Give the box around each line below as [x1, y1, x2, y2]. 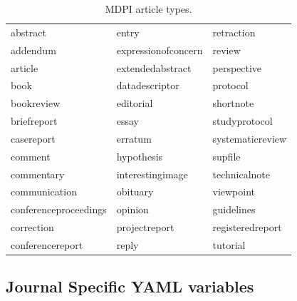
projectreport [116, 220, 174, 235]
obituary [116, 184, 154, 199]
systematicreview [212, 131, 287, 146]
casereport [11, 131, 56, 146]
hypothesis [116, 148, 163, 163]
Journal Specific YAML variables [6, 275, 254, 297]
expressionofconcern [116, 42, 203, 57]
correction [11, 220, 54, 235]
